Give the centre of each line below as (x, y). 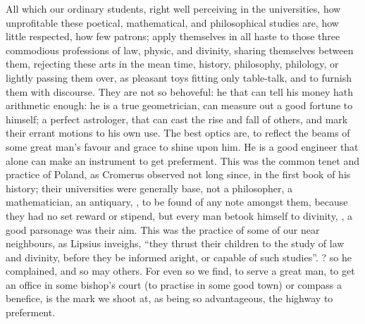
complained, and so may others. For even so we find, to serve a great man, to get (180, 271)
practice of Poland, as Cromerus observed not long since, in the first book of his (178, 174)
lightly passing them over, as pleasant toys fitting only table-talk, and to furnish (179, 77)
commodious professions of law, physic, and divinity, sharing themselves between (180, 50)
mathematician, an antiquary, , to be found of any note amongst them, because (177, 202)
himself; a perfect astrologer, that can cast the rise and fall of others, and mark (177, 119)
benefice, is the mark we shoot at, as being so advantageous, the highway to (169, 298)
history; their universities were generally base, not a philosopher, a (149, 188)
